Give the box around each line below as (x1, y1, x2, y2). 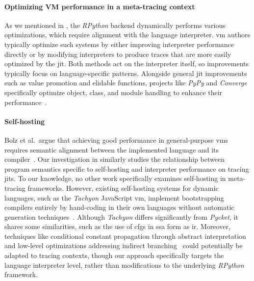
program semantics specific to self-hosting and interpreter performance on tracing (4, 163, 249, 174)
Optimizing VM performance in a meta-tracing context (4, 1, 195, 11)
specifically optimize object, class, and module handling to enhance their (4, 87, 223, 97)
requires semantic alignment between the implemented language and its (4, 144, 219, 154)
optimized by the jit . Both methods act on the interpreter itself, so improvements (4, 58, 249, 69)
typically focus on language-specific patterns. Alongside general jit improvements (4, 68, 247, 78)
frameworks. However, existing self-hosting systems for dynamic (27, 182, 219, 193)
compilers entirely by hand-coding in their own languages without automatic (4, 202, 234, 212)
